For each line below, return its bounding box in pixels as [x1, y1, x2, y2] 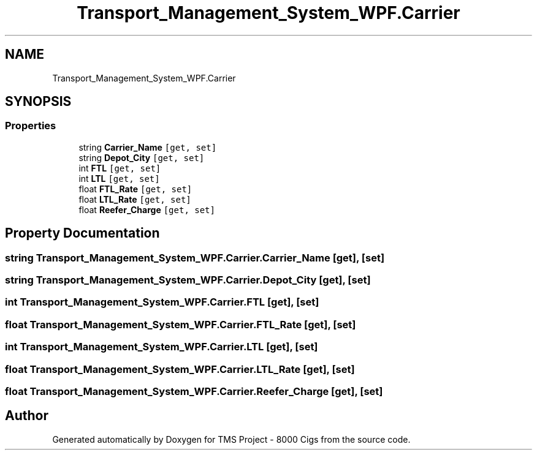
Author [5, 408, 48, 424]
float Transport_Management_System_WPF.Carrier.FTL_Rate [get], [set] [5, 318, 356, 331]
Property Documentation [5, 225, 160, 241]
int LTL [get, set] [78, 173, 160, 184]
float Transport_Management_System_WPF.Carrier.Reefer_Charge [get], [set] [5, 385, 383, 397]
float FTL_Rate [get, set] [78, 183, 192, 194]
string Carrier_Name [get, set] [78, 141, 217, 152]
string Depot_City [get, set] [78, 152, 205, 163]
